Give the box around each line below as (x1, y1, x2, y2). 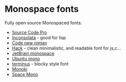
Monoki (11, 66, 28, 72)
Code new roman (11, 40, 48, 45)
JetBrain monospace (11, 50, 55, 56)
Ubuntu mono (11, 55, 40, 61)
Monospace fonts (4, 3, 79, 15)
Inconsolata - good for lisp (11, 35, 66, 41)
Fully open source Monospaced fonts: (4, 20, 82, 26)
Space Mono (11, 71, 38, 77)
